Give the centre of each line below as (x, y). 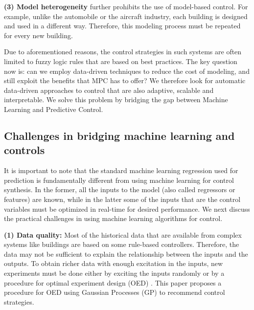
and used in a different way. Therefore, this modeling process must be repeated (122, 26)
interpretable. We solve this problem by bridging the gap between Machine (116, 100)
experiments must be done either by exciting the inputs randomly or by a (114, 273)
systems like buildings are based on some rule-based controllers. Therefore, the (122, 244)
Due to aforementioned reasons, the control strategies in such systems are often (123, 52)
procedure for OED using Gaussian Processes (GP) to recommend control (115, 292)
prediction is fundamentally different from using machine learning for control (119, 180)
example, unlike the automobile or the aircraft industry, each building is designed (126, 16)
